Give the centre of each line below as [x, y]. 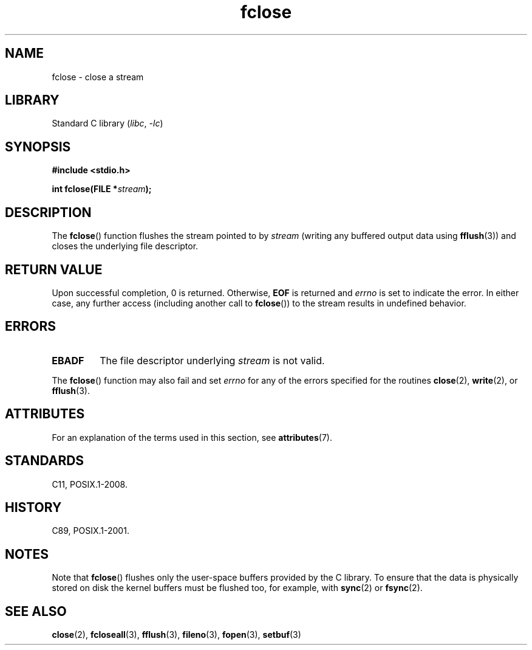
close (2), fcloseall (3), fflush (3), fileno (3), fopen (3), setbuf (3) [176, 635]
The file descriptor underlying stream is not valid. [212, 360]
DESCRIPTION [48, 212]
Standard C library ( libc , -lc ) [107, 123]
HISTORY [33, 507]
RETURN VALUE [54, 269]
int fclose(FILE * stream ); [102, 189]
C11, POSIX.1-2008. [90, 484]
